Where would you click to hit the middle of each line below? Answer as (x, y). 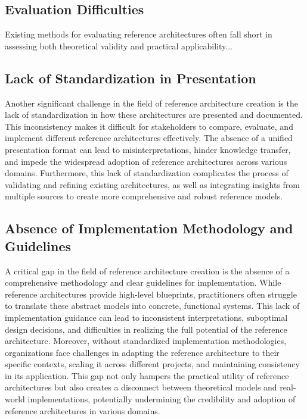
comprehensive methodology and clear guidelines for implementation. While (143, 282)
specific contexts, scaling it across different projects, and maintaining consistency (152, 364)
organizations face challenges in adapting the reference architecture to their (142, 352)
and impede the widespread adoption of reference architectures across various (146, 161)
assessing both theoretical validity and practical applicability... (119, 46)
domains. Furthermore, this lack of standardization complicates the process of (147, 173)
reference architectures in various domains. (83, 410)
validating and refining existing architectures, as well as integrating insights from (152, 184)
